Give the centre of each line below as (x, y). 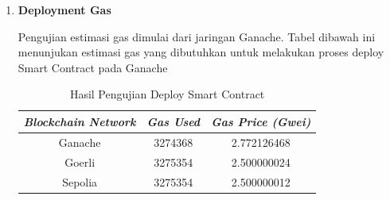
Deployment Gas (64, 10)
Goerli (80, 162)
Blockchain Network (80, 121)
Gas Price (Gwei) (261, 121)
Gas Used (174, 121)
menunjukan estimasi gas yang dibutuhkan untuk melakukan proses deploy (201, 52)
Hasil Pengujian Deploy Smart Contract (167, 94)
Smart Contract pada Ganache (93, 67)
